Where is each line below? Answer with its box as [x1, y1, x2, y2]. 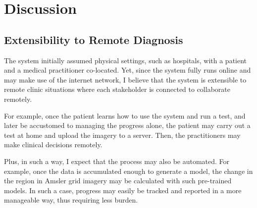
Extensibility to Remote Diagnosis [4, 32, 183, 47]
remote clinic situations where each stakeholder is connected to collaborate [4, 84, 230, 94]
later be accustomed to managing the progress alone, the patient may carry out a [4, 120, 251, 130]
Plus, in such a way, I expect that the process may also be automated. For [4, 156, 230, 166]
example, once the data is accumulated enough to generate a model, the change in [4, 166, 253, 176]
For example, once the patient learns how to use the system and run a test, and [4, 110, 246, 121]
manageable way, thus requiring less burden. [4, 195, 138, 205]
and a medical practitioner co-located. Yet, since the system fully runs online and [4, 65, 251, 75]
